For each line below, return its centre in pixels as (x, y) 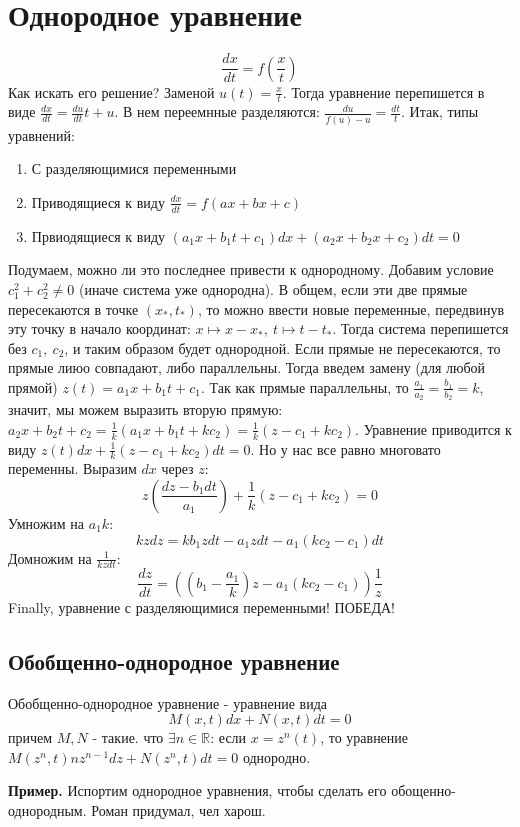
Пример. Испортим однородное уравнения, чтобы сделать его (197, 790)
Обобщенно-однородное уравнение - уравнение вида (168, 702)
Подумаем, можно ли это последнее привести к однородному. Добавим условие (251, 269)
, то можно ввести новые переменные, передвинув (351, 308)
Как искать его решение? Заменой (111, 91)
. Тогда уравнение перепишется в (383, 91)
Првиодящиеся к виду (98, 235)
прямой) (33, 386)
